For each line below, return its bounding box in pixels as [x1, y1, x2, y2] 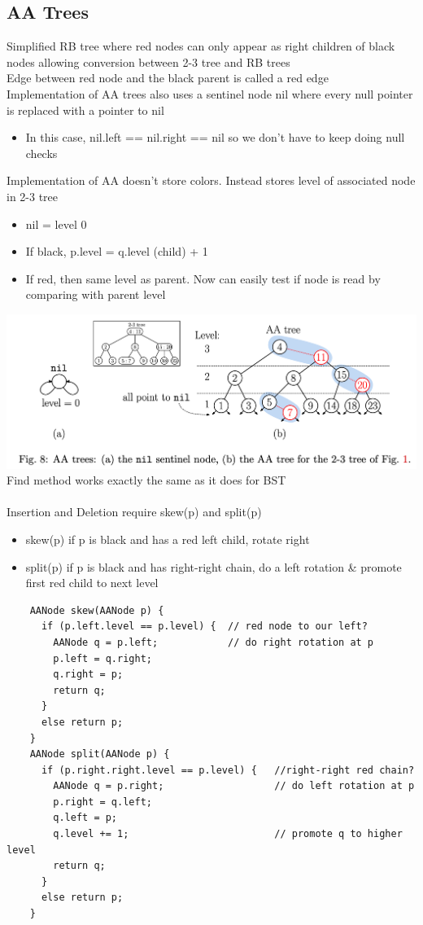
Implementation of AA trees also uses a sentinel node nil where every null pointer [7, 85, 413, 102]
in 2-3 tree [7, 187, 59, 204]
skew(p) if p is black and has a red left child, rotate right [25, 530, 310, 547]
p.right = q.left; [53, 796, 152, 808]
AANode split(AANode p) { [29, 748, 170, 761]
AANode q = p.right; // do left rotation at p [53, 780, 415, 792]
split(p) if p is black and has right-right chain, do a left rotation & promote [25, 558, 402, 575]
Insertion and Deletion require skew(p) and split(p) [7, 503, 262, 520]
